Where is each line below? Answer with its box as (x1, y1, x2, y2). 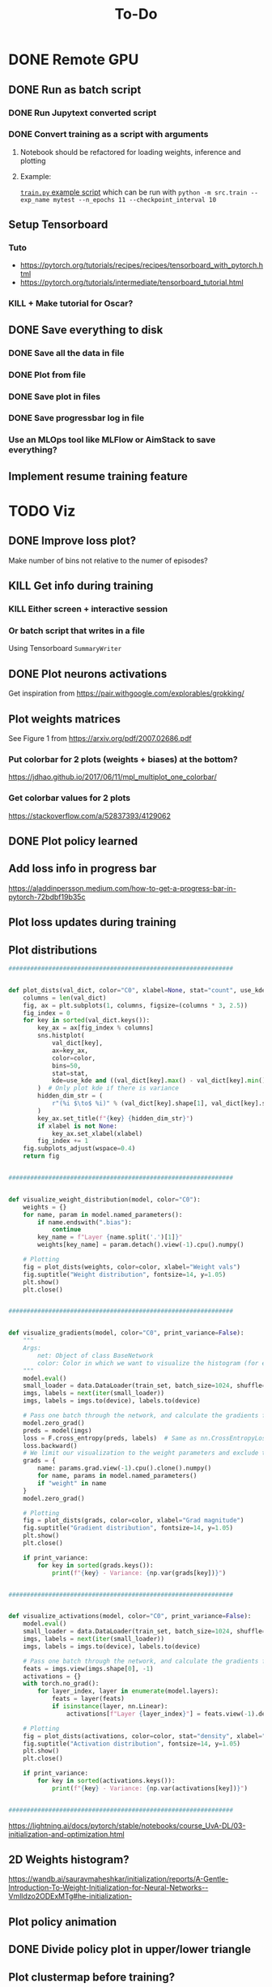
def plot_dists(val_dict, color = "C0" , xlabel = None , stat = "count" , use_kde (8, 986, 266, 994)
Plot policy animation (8, 1915, 117, 1929)
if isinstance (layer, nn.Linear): (51, 1702, 168, 1711)
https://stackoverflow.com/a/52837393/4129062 (8, 811, 172, 820)
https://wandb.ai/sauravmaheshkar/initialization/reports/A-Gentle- (8, 1874, 229, 1884)
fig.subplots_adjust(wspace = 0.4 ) (23, 1145, 136, 1153)
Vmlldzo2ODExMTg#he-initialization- (8, 1891, 132, 1901)
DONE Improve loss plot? (8, 534, 136, 548)
